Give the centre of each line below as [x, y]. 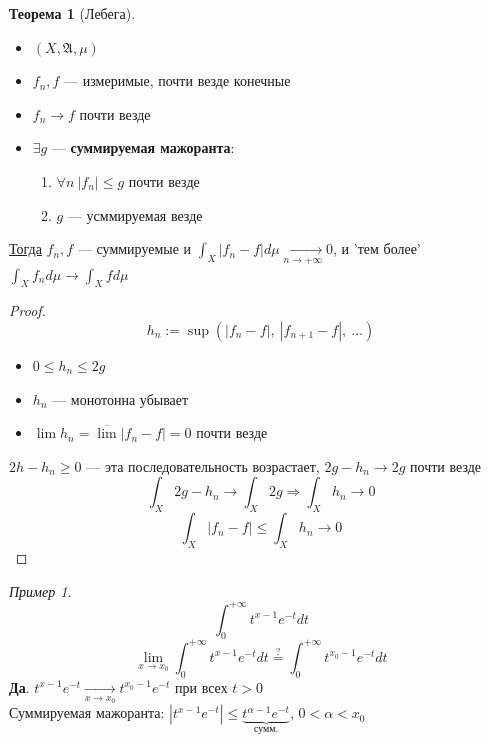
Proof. [27, 310]
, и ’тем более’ [377, 248]
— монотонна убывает [120, 398]
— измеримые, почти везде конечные [177, 80]
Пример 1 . [40, 590]
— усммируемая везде [135, 214]
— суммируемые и [134, 248]
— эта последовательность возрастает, [203, 465]
